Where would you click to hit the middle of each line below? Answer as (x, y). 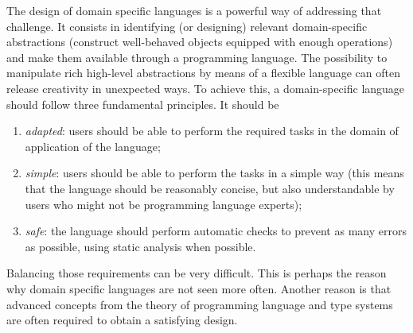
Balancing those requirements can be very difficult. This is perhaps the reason (197, 273)
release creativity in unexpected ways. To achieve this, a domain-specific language (206, 88)
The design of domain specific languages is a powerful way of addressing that (194, 10)
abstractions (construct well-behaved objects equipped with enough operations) (200, 42)
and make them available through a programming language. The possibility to (197, 57)
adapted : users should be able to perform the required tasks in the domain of (212, 131)
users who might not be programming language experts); (164, 204)
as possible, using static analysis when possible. (140, 246)
